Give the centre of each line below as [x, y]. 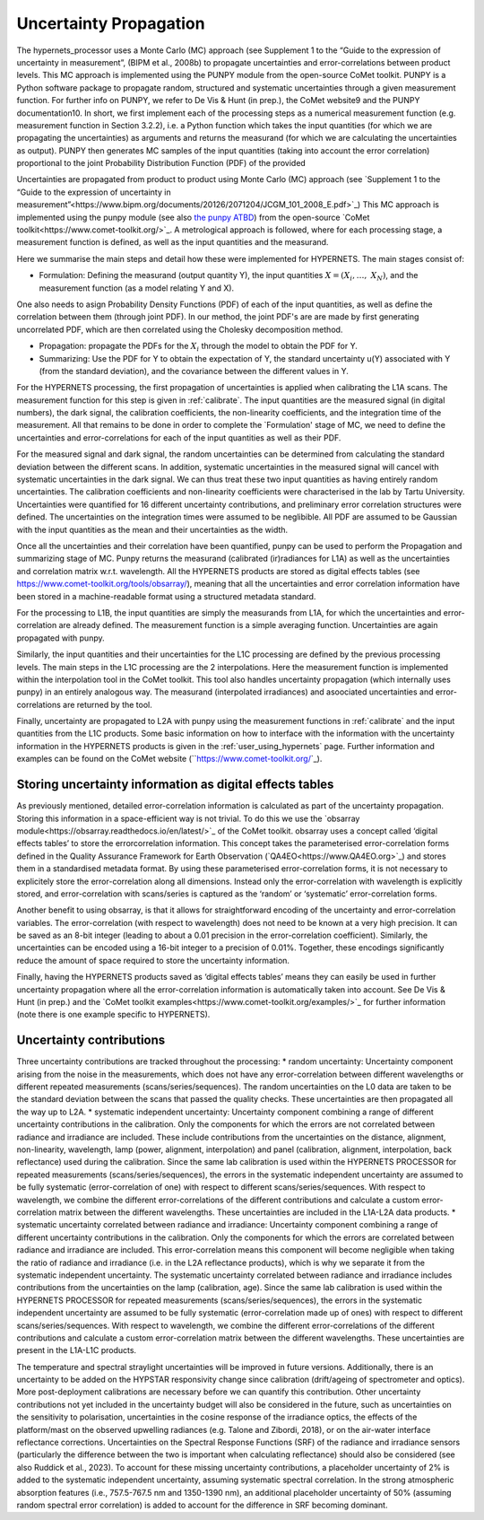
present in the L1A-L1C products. [77, 1350]
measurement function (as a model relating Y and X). [137, 288]
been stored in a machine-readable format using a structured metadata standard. [166, 596]
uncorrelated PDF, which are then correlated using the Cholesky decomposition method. [180, 329]
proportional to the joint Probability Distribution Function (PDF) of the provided [161, 163]
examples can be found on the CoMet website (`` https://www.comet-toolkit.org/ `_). [169, 759]
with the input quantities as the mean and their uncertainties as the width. [152, 529]
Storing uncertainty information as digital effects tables [175, 785]
